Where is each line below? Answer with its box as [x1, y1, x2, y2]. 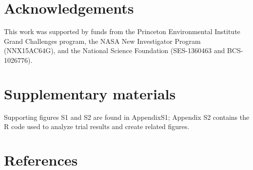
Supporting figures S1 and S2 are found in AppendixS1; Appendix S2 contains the [4, 112, 250, 122]
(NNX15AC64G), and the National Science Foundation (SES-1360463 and [4, 45, 225, 56]
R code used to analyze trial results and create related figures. [4, 121, 190, 132]
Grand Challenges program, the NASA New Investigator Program [4, 36, 201, 46]
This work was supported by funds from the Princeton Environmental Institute [4, 26, 240, 37]
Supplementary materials [4, 83, 176, 103]
